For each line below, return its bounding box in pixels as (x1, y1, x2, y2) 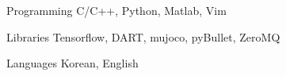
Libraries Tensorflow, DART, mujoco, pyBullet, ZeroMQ (6, 28, 280, 45)
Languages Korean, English (6, 55, 139, 71)
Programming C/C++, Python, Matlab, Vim (6, 2, 227, 18)
